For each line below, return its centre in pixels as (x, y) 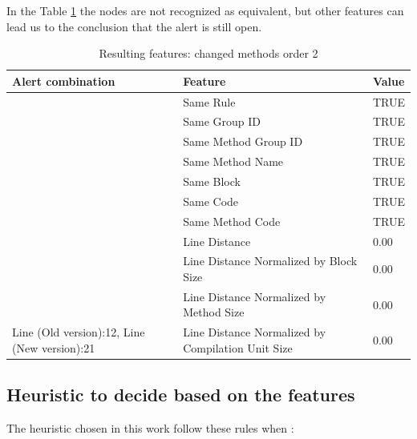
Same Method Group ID (243, 141)
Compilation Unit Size (238, 347)
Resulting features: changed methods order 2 (208, 53)
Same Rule (209, 101)
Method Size (214, 312)
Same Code (211, 201)
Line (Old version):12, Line (79, 332)
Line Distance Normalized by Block (270, 261)
